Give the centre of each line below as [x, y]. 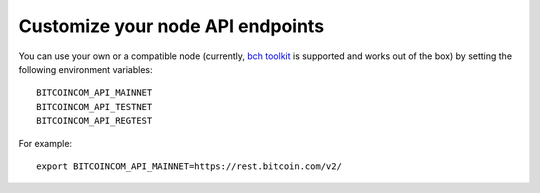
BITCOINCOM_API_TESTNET [94, 106]
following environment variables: [86, 69]
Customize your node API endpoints [171, 26]
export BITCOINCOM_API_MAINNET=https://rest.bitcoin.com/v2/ [189, 166]
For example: [45, 143]
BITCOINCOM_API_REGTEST [94, 121]
